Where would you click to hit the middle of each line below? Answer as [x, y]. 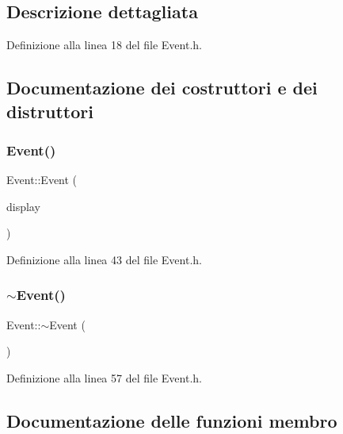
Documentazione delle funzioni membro [172, 420]
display [23, 206]
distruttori [50, 111]
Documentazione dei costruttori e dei [162, 88]
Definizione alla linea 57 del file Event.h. [104, 377]
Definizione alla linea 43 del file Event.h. [104, 259]
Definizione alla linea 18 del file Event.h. [104, 45]
